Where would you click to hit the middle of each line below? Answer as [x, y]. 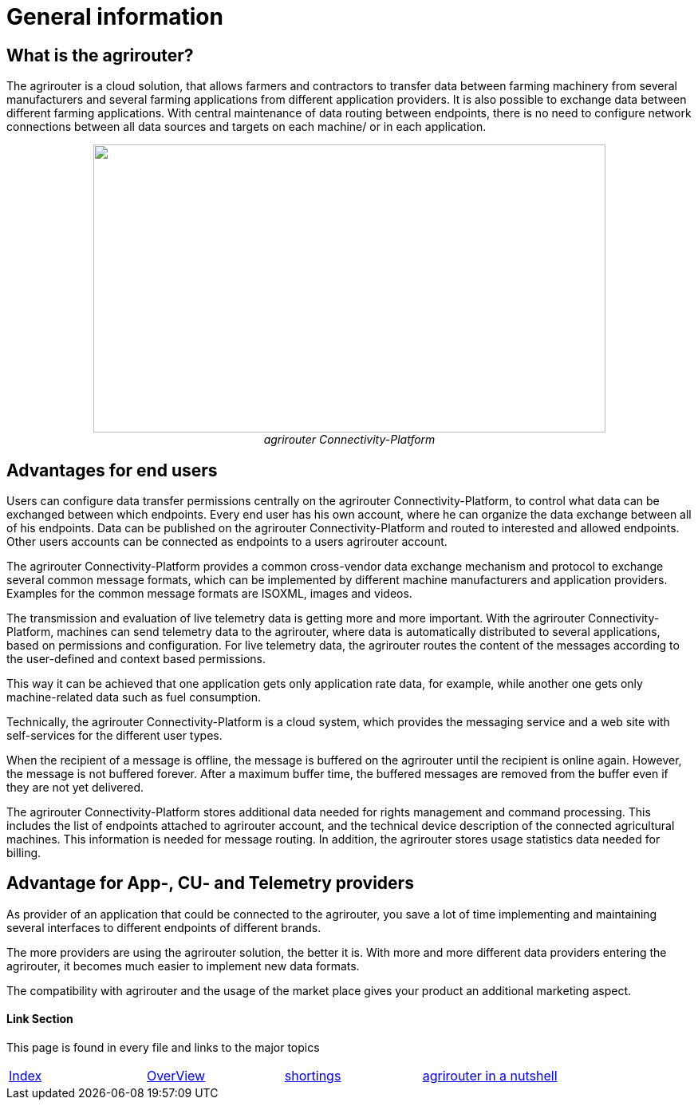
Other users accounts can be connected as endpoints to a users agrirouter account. [227, 542]
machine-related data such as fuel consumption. [134, 697]
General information [115, 17]
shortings [313, 1076]
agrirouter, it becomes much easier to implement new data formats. [183, 966]
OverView [176, 1076]
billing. [24, 853]
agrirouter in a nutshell [490, 1076]
